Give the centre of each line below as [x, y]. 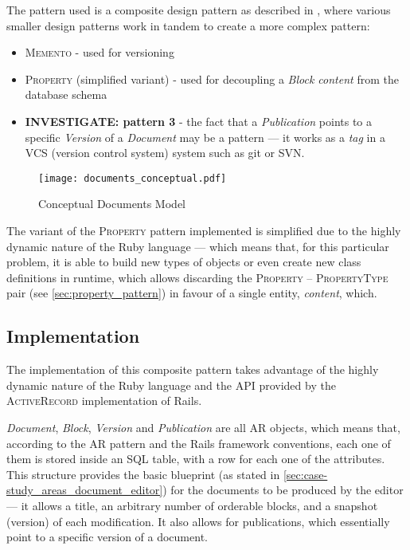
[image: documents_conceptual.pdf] [133, 178]
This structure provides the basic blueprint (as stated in [143, 474]
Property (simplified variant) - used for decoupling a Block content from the [212, 79]
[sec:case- [305, 474]
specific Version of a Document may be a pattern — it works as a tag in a [205, 137]
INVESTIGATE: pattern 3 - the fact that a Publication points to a [199, 121]
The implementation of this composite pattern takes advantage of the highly [193, 369]
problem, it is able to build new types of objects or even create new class [184, 262]
